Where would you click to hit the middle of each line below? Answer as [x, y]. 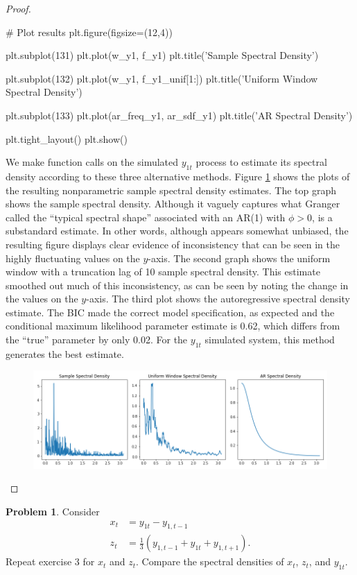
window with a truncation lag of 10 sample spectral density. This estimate [163, 272]
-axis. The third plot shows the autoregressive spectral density [218, 299]
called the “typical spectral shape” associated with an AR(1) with [146, 217]
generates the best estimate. [65, 353]
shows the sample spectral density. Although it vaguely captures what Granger [173, 204]
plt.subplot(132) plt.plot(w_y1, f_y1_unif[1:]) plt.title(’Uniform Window [162, 78]
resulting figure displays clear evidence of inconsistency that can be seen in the [173, 244]
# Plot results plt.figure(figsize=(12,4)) [89, 32]
